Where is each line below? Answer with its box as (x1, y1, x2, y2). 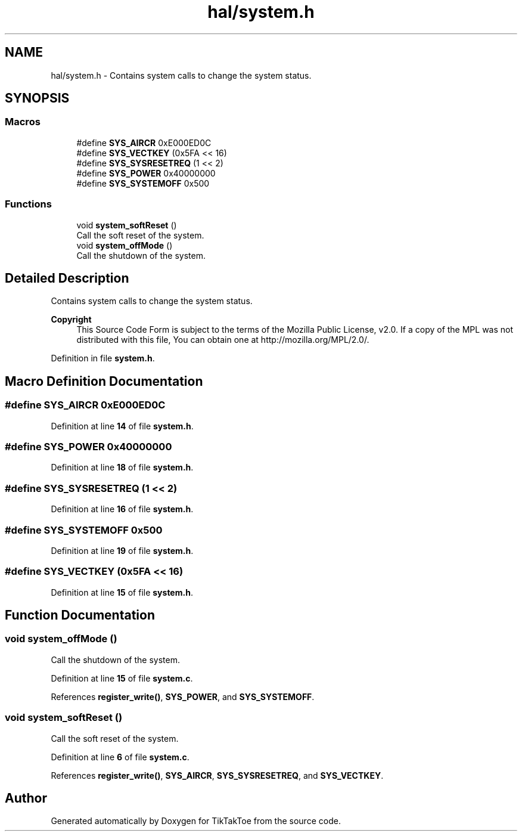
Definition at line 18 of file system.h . (51, 462, 194, 473)
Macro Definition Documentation (5, 373, 203, 389)
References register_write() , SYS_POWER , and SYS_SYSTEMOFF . (51, 691, 315, 702)
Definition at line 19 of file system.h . (51, 545, 194, 556)
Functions (5, 198, 52, 210)
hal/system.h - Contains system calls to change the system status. (51, 70, 312, 80)
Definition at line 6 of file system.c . (51, 751, 189, 762)
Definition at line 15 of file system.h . (51, 587, 193, 597)
